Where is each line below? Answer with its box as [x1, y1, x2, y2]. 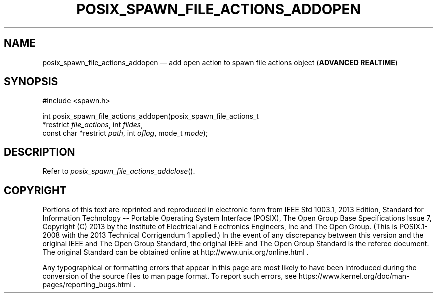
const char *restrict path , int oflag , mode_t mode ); [42, 129, 208, 138]
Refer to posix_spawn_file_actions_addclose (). [42, 167, 195, 176]
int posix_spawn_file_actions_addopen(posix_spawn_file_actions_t [42, 112, 259, 121]
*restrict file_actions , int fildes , [42, 120, 143, 129]
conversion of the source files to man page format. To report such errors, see [42, 272, 297, 281]
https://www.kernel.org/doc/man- [298, 272, 410, 281]
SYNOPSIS [4, 75, 58, 88]
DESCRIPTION [4, 146, 75, 158]
